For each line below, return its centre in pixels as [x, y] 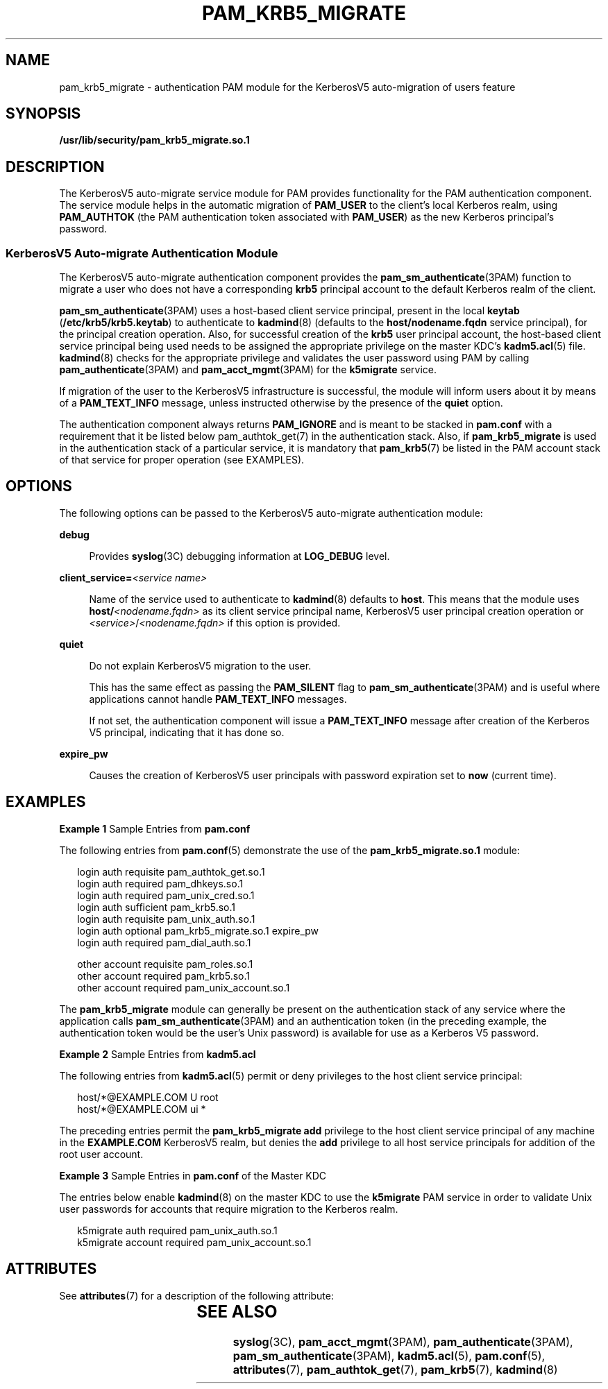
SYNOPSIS [43, 114]
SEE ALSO [237, 1311]
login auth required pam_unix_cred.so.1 [166, 895]
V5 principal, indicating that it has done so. [187, 732]
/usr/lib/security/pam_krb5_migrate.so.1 [154, 140]
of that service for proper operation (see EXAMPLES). [182, 460]
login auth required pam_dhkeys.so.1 [160, 883]
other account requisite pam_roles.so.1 [165, 964]
